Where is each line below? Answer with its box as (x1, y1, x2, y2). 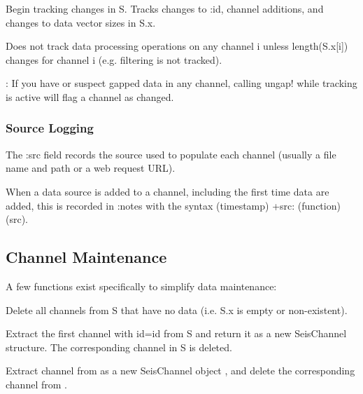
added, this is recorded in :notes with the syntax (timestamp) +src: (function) (6, 198, 341, 212)
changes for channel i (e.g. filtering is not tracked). (6, 52, 222, 67)
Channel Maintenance (6, 246, 167, 268)
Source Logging (6, 119, 94, 137)
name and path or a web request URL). (6, 161, 176, 175)
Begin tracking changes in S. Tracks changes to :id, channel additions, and (6, 1, 324, 15)
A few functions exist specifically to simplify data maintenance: (6, 278, 277, 293)
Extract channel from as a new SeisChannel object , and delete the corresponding (6, 363, 355, 378)
